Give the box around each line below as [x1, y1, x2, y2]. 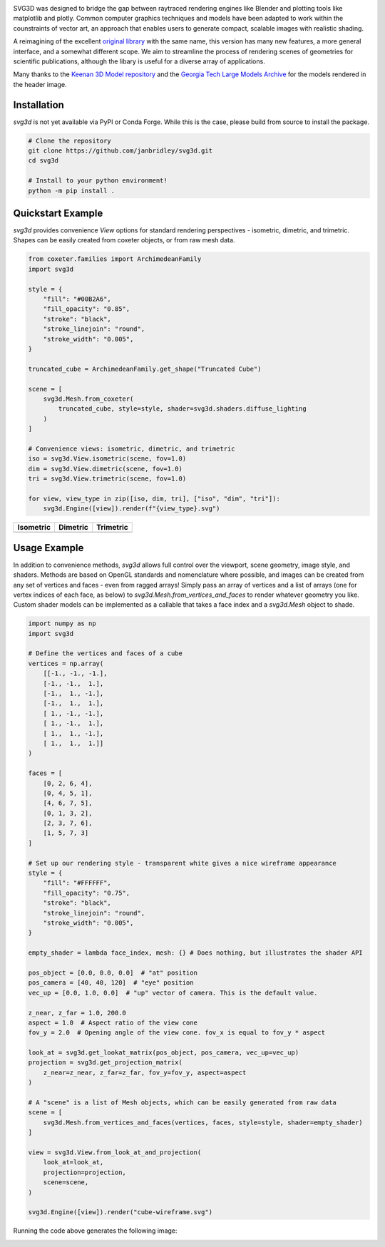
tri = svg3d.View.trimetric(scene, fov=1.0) [28, 475, 187, 483]
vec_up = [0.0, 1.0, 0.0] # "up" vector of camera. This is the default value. [28, 988, 318, 997]
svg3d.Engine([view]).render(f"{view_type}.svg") [43, 505, 220, 513]
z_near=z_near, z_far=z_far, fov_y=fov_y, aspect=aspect [43, 1068, 247, 1077]
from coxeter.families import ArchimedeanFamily [28, 255, 202, 263]
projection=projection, [43, 1168, 126, 1176]
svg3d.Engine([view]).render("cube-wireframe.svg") [28, 1208, 213, 1216]
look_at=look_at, [43, 1159, 104, 1166]
